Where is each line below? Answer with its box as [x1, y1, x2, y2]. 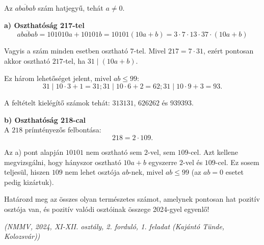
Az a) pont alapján [4, 146, 64, 157]
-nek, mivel [129, 167, 164, 177]
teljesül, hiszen [4, 167, 50, 177]
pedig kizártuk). [4, 176, 54, 187]
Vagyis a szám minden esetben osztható [4, 45, 128, 56]
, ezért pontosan [203, 45, 254, 56]
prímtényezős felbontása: [24, 124, 101, 135]
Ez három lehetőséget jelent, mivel [4, 72, 112, 83]
